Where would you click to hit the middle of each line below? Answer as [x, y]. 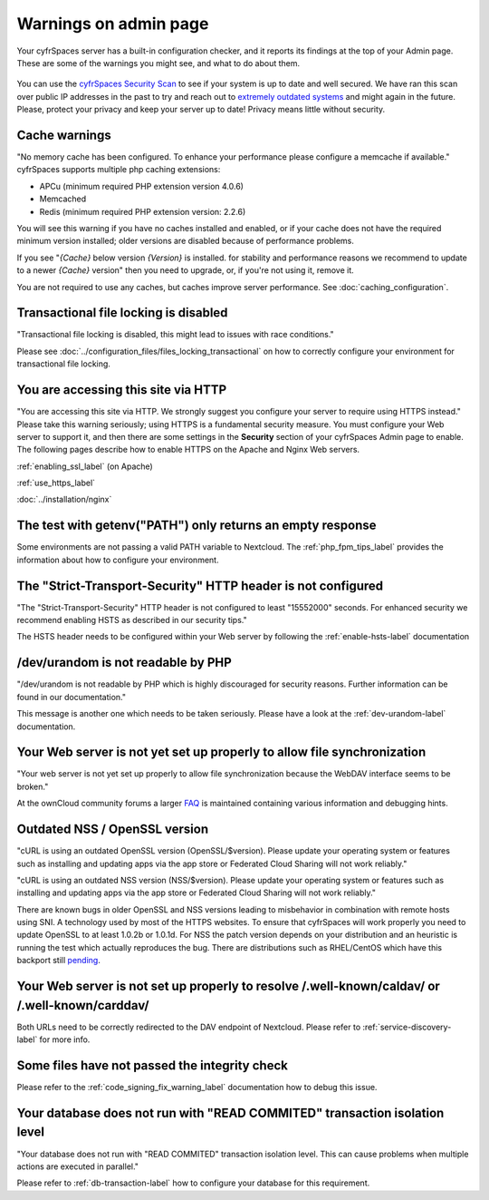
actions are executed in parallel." [78, 1166]
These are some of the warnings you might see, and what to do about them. [158, 63]
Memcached [63, 199]
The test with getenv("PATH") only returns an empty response [197, 526]
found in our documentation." [72, 697]
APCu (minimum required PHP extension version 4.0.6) [142, 186]
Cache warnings [64, 135]
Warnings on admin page [113, 24]
